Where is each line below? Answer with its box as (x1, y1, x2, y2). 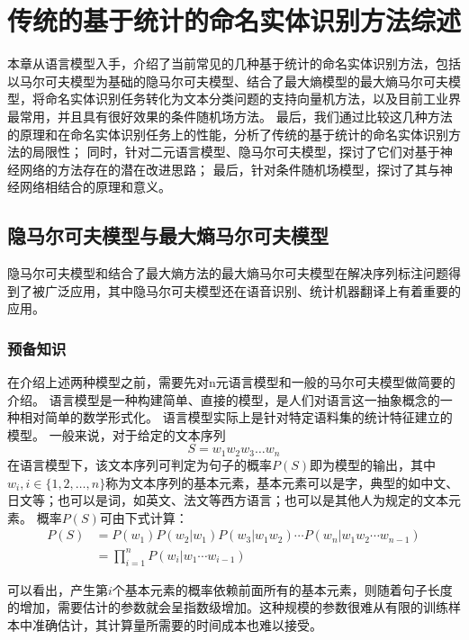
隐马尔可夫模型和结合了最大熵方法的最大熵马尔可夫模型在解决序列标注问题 (7, 264, 448, 283)
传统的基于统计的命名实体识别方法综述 (7, 2, 462, 39)
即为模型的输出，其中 (310, 455, 437, 473)
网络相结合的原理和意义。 (19, 177, 171, 196)
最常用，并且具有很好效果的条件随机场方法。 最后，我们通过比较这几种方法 (7, 106, 453, 125)
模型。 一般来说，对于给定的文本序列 (7, 425, 226, 444)
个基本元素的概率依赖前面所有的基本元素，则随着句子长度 (112, 580, 453, 599)
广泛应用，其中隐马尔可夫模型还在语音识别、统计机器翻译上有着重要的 (44, 281, 461, 300)
